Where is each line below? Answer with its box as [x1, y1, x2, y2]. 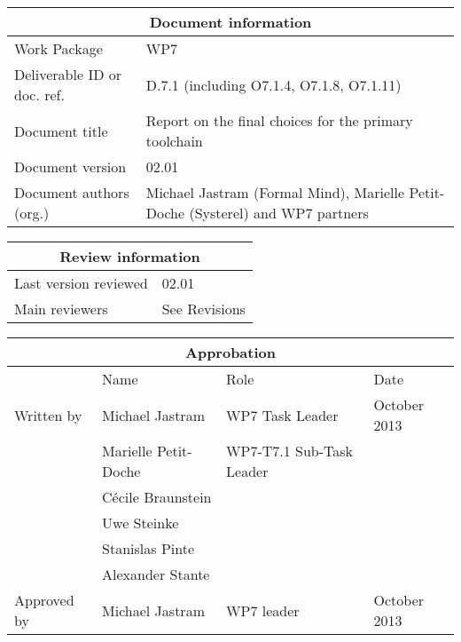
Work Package [14, 38, 103, 59]
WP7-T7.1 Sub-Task [226, 440, 354, 461]
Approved [14, 590, 74, 610]
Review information [59, 246, 200, 266]
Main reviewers [14, 298, 108, 319]
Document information [149, 12, 312, 32]
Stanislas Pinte [102, 538, 195, 559]
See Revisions [161, 298, 246, 319]
